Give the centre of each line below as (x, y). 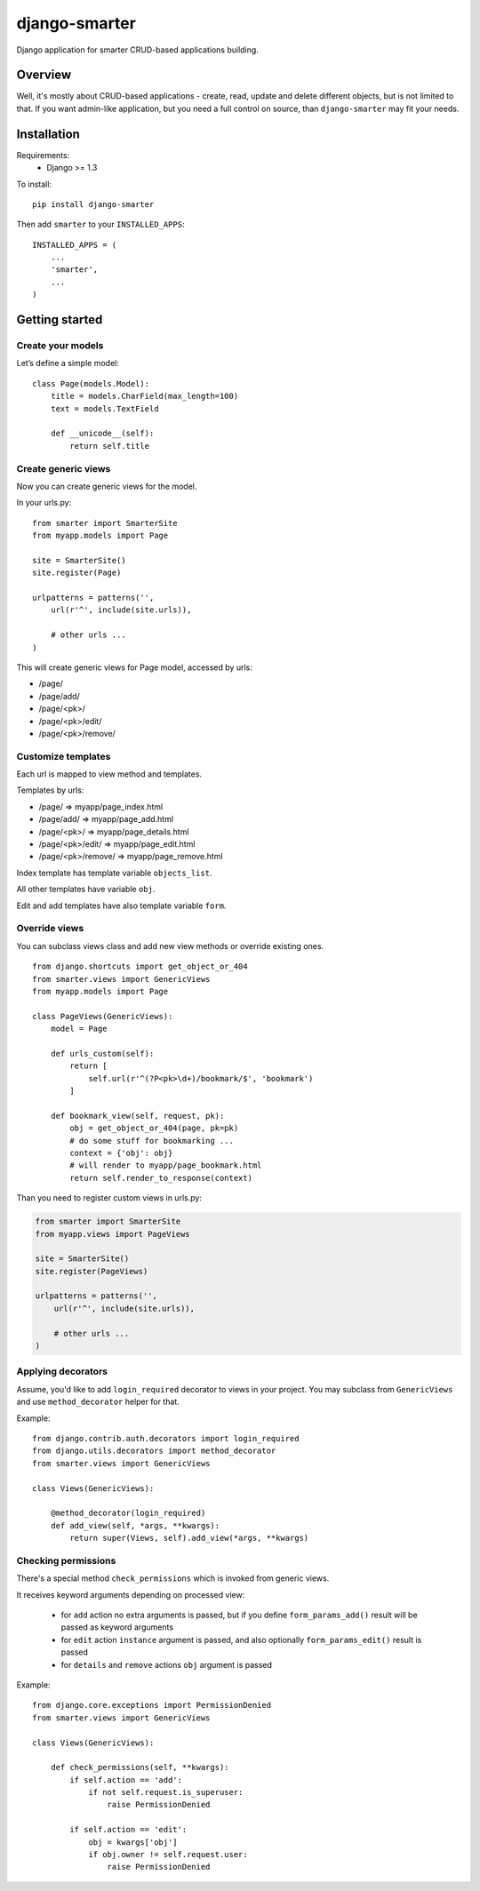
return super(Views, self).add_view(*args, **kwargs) (189, 1538)
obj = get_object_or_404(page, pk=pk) (154, 1128)
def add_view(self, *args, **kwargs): (135, 1525)
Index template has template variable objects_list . (114, 873)
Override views (50, 929)
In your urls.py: (44, 503)
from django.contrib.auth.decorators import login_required (166, 1438)
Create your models (60, 346)
